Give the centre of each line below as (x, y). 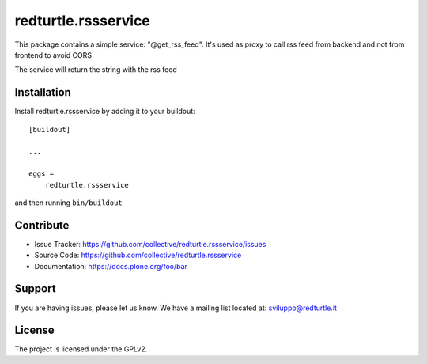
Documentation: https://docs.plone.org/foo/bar (111, 266)
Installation (43, 92)
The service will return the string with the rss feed (96, 70)
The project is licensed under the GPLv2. (81, 349)
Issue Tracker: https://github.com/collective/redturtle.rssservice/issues (150, 244)
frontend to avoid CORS (53, 55)
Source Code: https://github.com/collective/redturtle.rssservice (138, 255)
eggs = (42, 174)
